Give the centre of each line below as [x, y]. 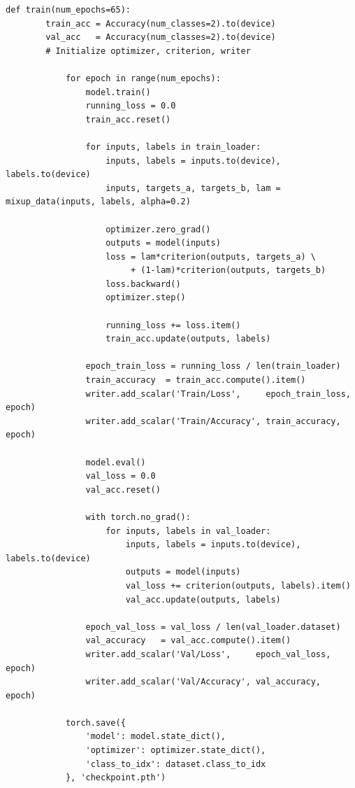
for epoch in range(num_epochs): [143, 78]
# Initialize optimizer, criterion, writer [148, 51]
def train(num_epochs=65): [68, 10]
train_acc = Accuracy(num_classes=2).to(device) [161, 23]
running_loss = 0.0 [131, 106]
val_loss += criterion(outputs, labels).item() [238, 585]
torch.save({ [95, 723]
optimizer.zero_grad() [158, 229]
